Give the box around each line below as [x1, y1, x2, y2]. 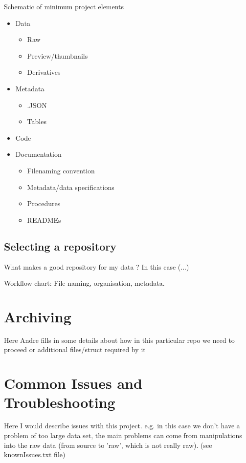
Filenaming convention [27, 165, 95, 175]
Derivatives [27, 67, 61, 77]
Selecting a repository [4, 238, 116, 253]
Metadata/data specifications [27, 182, 114, 192]
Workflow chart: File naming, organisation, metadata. [4, 278, 165, 288]
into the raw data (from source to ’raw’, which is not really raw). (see [4, 440, 212, 450]
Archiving [4, 306, 71, 326]
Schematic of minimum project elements [4, 1, 124, 11]
